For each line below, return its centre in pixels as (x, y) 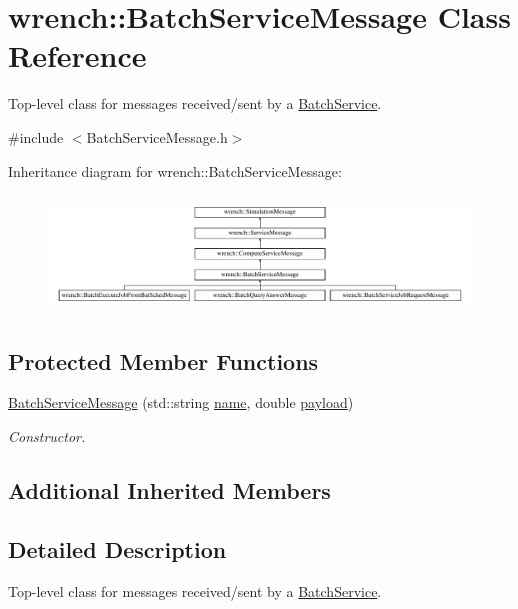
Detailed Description (117, 548)
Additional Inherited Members (169, 490)
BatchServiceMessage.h (157, 136)
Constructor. (47, 436)
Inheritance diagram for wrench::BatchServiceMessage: (175, 170)
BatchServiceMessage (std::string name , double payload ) (181, 402)
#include (36, 136)
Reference (77, 55)
